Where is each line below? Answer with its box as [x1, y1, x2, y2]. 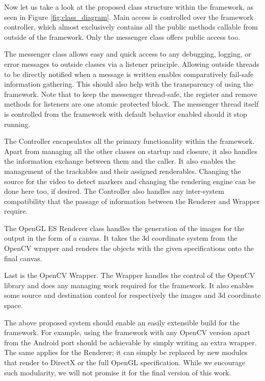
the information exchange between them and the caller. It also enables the [4, 156, 236, 166]
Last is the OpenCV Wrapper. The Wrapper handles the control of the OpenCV [4, 270, 255, 281]
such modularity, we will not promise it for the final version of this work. [4, 367, 231, 377]
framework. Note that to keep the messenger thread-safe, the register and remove [4, 88, 257, 99]
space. [4, 300, 23, 311]
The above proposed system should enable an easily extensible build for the [4, 317, 240, 327]
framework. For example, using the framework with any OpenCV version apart [4, 327, 251, 338]
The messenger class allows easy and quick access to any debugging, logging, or [4, 48, 251, 59]
